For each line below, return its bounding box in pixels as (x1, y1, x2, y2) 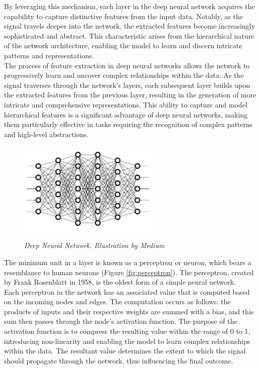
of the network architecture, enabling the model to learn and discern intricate (4, 40, 242, 51)
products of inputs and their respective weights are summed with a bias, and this (4, 306, 254, 316)
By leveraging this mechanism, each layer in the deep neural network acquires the (4, 1, 255, 11)
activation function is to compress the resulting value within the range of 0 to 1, (4, 326, 250, 336)
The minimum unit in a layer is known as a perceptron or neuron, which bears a (4, 257, 251, 267)
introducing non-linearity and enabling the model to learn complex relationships (4, 335, 250, 346)
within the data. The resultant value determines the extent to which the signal (4, 345, 246, 356)
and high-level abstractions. (4, 129, 89, 139)
